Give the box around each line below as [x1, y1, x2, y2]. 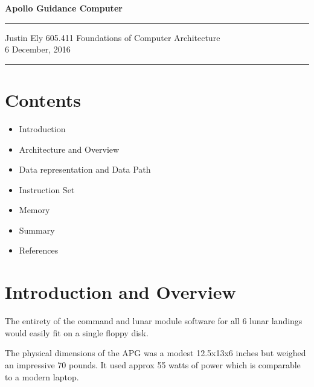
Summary [19, 223, 55, 236]
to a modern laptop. [5, 370, 79, 383]
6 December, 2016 [5, 43, 71, 56]
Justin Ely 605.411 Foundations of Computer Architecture [5, 31, 220, 43]
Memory [19, 203, 50, 216]
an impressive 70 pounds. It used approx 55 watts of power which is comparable [5, 358, 301, 371]
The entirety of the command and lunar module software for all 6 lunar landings [5, 315, 303, 327]
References [19, 244, 59, 257]
